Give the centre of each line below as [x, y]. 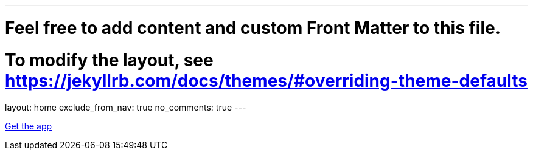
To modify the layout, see [109, 60]
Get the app [29, 126]
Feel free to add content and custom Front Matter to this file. [253, 28]
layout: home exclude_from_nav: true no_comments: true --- [126, 108]
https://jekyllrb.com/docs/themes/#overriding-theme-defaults [266, 81]
